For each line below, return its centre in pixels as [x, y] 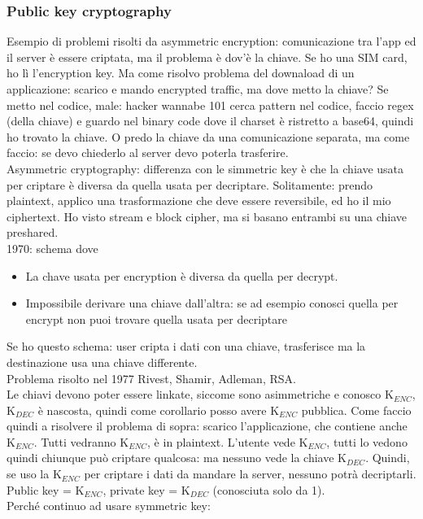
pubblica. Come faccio [356, 410]
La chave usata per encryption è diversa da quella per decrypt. [182, 275]
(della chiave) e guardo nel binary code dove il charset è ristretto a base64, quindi [210, 121]
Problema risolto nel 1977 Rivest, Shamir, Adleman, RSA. [151, 378]
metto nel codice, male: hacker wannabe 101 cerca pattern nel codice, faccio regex [210, 105]
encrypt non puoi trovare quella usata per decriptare [156, 318]
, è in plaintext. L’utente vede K [228, 441]
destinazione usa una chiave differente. [102, 362]
